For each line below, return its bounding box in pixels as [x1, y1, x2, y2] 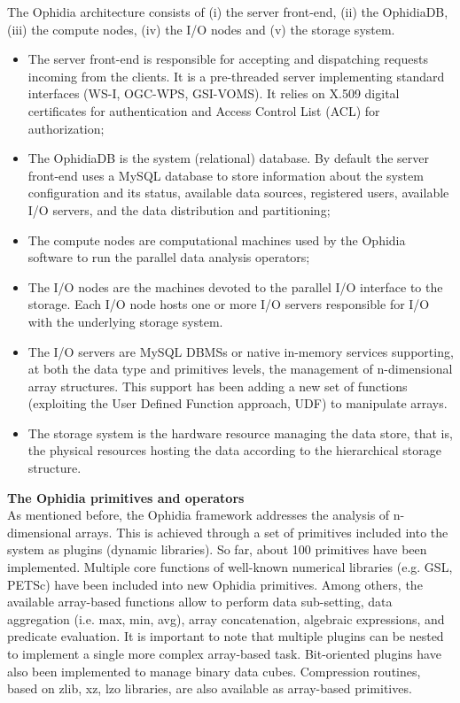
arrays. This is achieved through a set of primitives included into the [75, 522, 448, 541]
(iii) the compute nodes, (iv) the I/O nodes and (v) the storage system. [7, 19, 395, 38]
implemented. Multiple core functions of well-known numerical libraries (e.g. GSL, [7, 558, 453, 576]
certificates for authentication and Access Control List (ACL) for [27, 101, 380, 120]
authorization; [27, 119, 105, 137]
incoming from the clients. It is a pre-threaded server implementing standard [27, 66, 445, 85]
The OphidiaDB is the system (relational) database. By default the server [27, 149, 429, 167]
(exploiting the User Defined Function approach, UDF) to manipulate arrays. [27, 394, 448, 413]
